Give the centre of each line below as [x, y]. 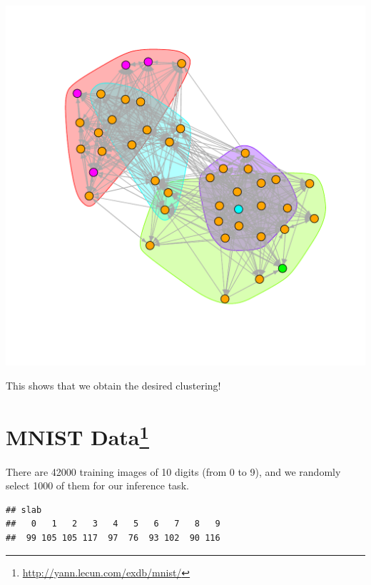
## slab [24, 510]
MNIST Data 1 [77, 436]
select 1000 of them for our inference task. [97, 485]
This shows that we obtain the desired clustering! [113, 385]
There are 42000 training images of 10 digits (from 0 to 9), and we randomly [173, 471]
